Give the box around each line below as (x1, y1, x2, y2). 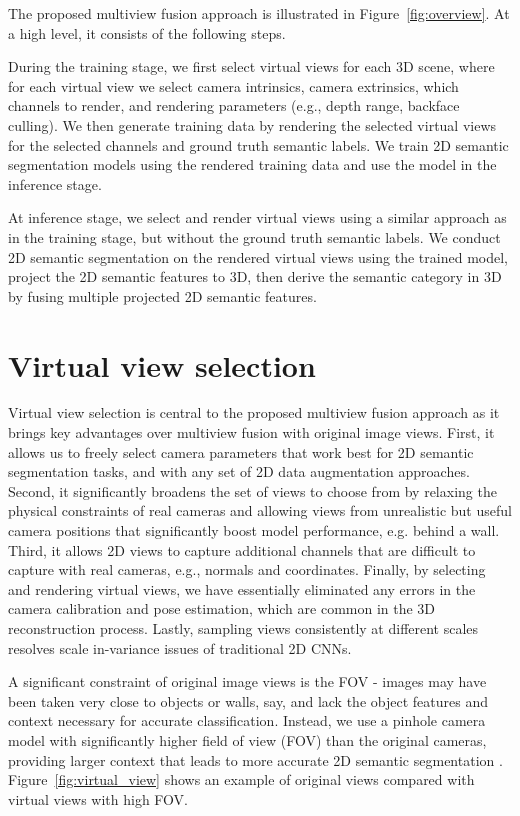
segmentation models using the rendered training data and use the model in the (8, 154, 497, 175)
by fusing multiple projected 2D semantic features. (8, 285, 317, 306)
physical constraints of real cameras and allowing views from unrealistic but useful (8, 500, 512, 521)
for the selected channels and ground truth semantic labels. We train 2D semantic (8, 134, 509, 155)
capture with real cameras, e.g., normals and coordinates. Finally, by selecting (8, 559, 486, 580)
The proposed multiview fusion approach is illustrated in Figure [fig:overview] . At (8, 3, 510, 23)
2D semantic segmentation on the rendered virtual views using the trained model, (8, 246, 508, 267)
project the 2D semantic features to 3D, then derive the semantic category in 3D (8, 266, 502, 287)
